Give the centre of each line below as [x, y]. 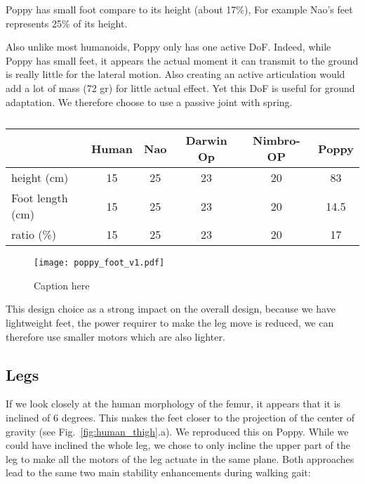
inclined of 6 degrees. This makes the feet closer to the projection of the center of [180, 417]
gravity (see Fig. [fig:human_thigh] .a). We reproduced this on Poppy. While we [177, 431]
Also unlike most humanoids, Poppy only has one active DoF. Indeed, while [168, 47]
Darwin [206, 140]
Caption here [62, 285]
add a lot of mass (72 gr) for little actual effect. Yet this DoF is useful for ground [180, 87]
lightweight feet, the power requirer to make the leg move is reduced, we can [170, 322]
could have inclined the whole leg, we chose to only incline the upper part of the [178, 445]
